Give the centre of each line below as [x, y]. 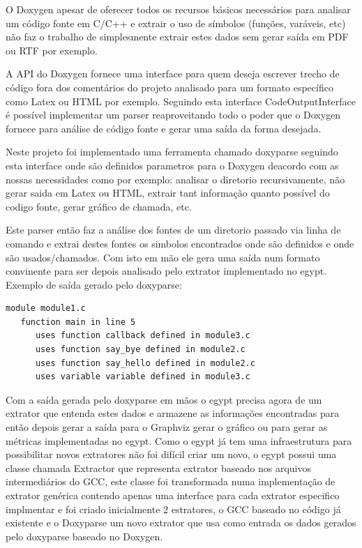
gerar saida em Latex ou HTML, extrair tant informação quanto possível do [168, 193]
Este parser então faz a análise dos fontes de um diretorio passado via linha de [173, 230]
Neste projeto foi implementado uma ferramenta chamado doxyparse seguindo [172, 152]
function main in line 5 [78, 322]
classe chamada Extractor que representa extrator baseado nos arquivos [159, 467]
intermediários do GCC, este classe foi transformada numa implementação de [171, 481]
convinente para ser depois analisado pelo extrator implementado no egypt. [166, 271]
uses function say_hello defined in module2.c [145, 363]
